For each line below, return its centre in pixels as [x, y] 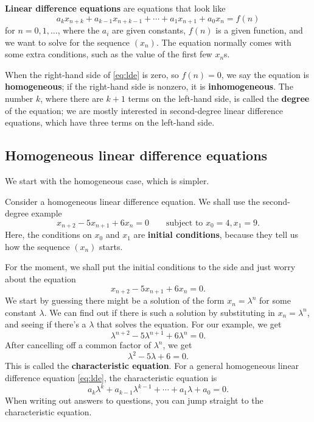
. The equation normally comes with [224, 42]
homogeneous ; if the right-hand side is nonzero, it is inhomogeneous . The [149, 86]
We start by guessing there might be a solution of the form [115, 300]
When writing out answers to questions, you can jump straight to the [134, 400]
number [19, 98]
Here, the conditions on [48, 234]
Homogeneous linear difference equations [136, 155]
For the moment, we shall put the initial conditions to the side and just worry [150, 267]
